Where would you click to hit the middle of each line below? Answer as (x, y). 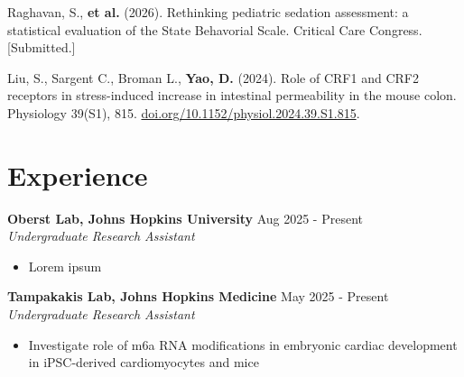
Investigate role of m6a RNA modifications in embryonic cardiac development (243, 344)
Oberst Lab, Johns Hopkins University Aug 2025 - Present (185, 218)
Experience (78, 175)
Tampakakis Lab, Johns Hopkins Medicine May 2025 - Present (198, 296)
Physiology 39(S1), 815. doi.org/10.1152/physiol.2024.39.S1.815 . (184, 112)
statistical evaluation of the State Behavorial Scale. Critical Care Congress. (215, 29)
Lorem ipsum (65, 266)
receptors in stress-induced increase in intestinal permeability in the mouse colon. (232, 95)
